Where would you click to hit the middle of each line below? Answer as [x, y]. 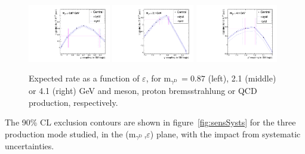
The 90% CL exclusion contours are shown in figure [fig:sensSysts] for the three [150, 122]
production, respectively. [73, 102]
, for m [158, 78]
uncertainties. [30, 146]
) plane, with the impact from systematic [225, 133]
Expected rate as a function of [84, 78]
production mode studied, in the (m [70, 133]
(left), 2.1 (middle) [242, 78]
